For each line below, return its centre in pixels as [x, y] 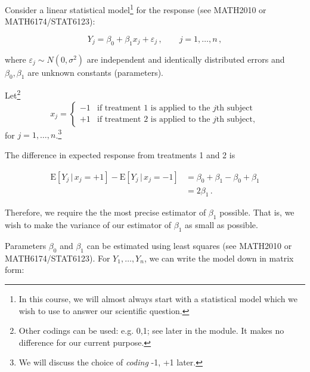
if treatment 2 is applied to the [154, 120]
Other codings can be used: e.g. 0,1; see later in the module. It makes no [151, 331]
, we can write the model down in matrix [219, 258]
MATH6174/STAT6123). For [58, 258]
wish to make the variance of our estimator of [88, 225]
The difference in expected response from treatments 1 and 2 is [120, 154]
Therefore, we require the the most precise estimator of [106, 212]
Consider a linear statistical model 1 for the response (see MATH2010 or [136, 9]
